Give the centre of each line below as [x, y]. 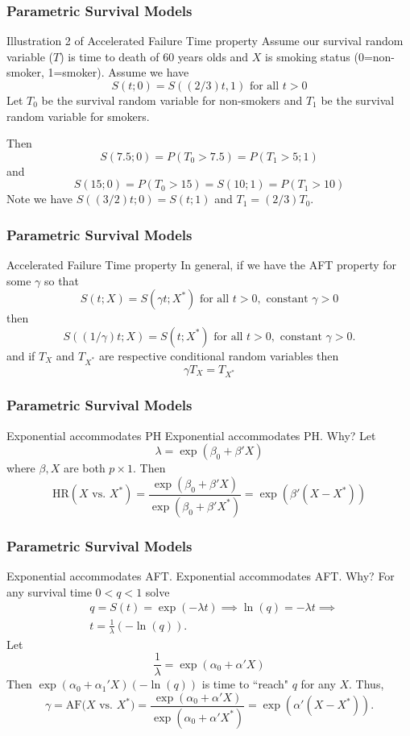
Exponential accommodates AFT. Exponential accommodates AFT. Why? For [201, 575]
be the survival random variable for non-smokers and [172, 100]
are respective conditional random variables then [219, 355]
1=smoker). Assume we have [118, 72]
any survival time [49, 591]
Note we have [40, 199]
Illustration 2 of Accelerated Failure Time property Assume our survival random [205, 41]
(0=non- [374, 56]
